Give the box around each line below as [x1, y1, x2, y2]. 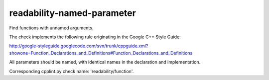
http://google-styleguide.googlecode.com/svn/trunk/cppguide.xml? [9, 43, 148, 49]
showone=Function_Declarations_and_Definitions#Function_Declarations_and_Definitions [9, 50, 193, 56]
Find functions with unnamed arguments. [9, 25, 94, 31]
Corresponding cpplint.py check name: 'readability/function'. [9, 68, 134, 74]
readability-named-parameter [9, 7, 136, 18]
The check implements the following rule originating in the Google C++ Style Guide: [9, 34, 181, 40]
